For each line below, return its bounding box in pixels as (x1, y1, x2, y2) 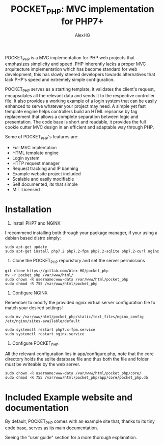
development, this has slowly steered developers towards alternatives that (5, 72, 156, 78)
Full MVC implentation (12, 144, 57, 150)
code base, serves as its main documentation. (5, 425, 98, 431)
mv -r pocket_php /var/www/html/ (5, 273, 74, 278)
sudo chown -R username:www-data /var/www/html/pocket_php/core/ (5, 371, 141, 376)
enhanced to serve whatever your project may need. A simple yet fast (5, 103, 146, 109)
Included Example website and (5, 392, 133, 403)
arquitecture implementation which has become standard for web (5, 66, 137, 72)
